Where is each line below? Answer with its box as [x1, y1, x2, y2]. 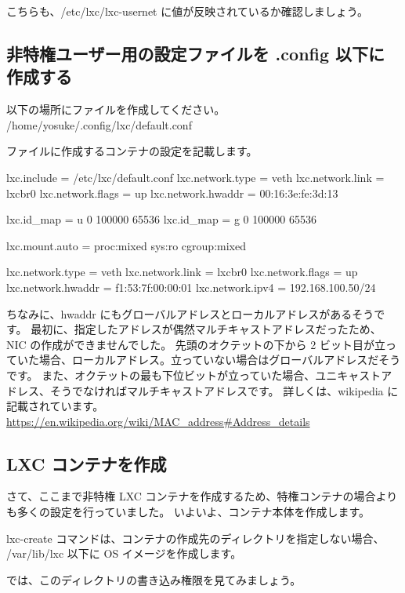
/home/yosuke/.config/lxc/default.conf [6, 116, 192, 133]
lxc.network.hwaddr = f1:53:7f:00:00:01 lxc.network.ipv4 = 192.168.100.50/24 [6, 278, 376, 295]
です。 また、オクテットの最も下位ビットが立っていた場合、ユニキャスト [6, 366, 381, 383]
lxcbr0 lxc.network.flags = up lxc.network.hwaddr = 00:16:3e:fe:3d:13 [6, 184, 338, 201]
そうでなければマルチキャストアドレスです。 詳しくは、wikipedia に [49, 382, 399, 398]
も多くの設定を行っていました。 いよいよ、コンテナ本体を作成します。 [6, 504, 370, 520]
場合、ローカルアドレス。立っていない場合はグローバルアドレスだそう [38, 351, 401, 368]
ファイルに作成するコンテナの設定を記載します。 [6, 143, 258, 159]
